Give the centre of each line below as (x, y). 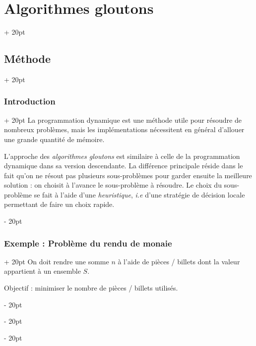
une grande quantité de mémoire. (54, 139)
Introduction (30, 101)
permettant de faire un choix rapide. (59, 204)
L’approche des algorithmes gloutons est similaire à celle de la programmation (122, 156)
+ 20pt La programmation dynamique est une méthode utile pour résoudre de (123, 120)
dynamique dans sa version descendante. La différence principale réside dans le (124, 166)
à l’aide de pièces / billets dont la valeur (179, 261)
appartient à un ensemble (42, 271)
